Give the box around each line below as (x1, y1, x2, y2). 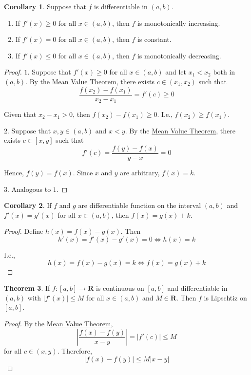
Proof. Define (4, 226, 43, 236)
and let (165, 67, 186, 77)
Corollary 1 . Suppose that (4, 1, 86, 11)
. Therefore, (57, 346, 92, 356)
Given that (4, 109, 37, 119)
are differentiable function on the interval (78, 200, 201, 210)
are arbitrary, (120, 167, 160, 177)
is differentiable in (94, 1, 148, 11)
